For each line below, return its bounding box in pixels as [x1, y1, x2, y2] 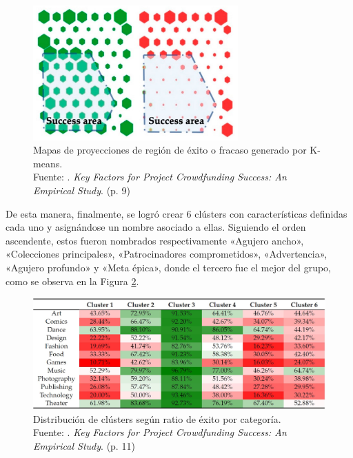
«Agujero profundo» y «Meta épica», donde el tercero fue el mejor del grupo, [6, 260, 332, 274]
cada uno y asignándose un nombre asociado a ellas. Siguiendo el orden [6, 220, 306, 234]
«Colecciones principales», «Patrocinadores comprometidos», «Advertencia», [6, 247, 327, 261]
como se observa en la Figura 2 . [6, 273, 139, 288]
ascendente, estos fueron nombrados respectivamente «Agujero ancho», [6, 233, 304, 247]
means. [33, 156, 63, 170]
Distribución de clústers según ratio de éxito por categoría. [33, 411, 281, 426]
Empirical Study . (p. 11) [33, 438, 135, 452]
